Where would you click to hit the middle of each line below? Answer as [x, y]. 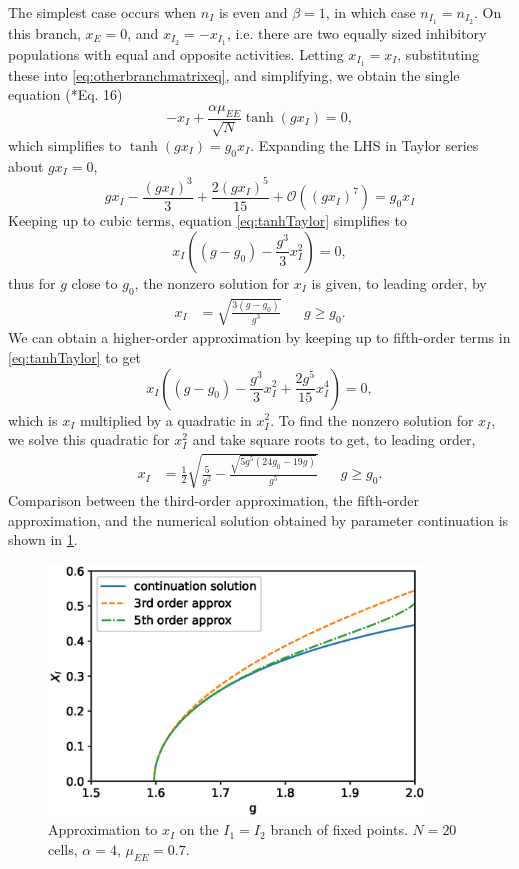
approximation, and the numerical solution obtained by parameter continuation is [258, 519]
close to [94, 282]
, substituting [438, 53]
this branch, [44, 32]
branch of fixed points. [339, 829]
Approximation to [103, 829]
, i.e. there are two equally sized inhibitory [356, 32]
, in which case [370, 12]
